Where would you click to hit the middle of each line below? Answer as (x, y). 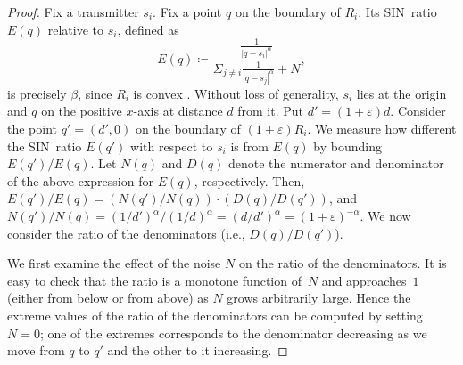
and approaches (364, 280)
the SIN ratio (45, 146)
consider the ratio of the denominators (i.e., (126, 233)
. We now (385, 215)
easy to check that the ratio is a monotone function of (154, 280)
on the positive (82, 111)
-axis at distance (178, 111)
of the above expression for (80, 180)
